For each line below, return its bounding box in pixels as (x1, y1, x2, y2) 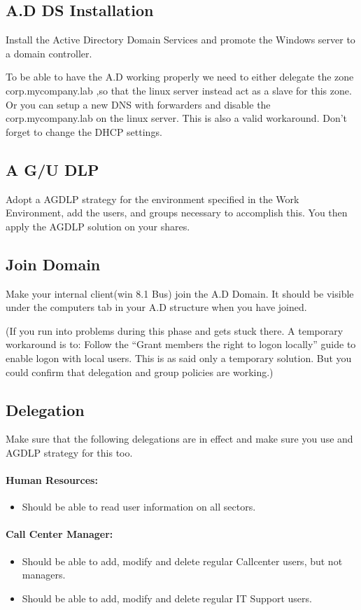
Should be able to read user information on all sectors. (22, 499, 256, 514)
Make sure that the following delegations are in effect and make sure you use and (6, 431, 353, 446)
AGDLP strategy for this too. (6, 445, 133, 459)
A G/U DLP (6, 158, 99, 180)
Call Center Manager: (6, 527, 113, 541)
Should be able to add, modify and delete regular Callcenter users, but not (22, 553, 343, 568)
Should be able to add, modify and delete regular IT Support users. (22, 590, 312, 605)
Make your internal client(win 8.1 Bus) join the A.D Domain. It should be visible (6, 286, 354, 300)
